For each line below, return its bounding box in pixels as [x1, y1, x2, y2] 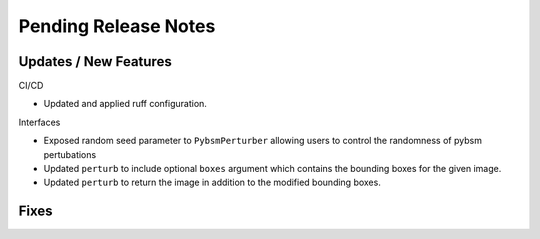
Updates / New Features [18, 53, 172, 70]
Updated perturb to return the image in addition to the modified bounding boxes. [43, 176, 382, 189]
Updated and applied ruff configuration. [43, 98, 207, 110]
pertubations [43, 148, 97, 160]
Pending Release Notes [18, 15, 216, 37]
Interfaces [18, 116, 61, 128]
